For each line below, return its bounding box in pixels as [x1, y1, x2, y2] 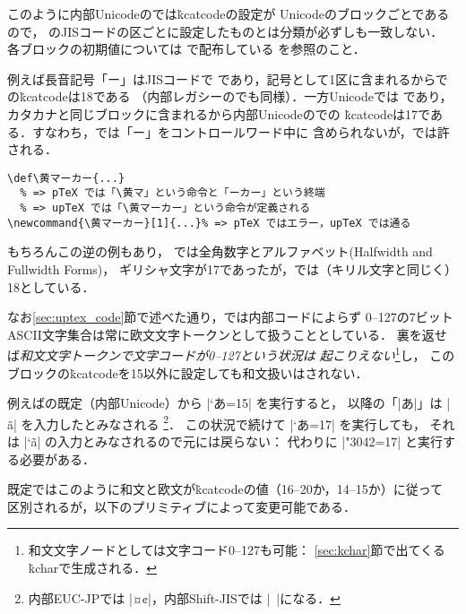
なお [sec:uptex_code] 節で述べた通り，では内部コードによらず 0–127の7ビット [7, 307, 453, 326]
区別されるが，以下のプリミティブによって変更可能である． [7, 497, 357, 515]
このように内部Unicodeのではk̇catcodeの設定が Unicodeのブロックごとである [7, 4, 450, 22]
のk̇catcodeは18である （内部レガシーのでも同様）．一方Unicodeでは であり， [7, 87, 453, 106]
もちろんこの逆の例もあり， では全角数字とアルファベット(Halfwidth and [7, 242, 433, 261]
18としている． [7, 277, 95, 296]
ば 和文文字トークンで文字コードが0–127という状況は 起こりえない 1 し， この [7, 343, 455, 364]
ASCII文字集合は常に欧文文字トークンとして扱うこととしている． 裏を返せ [7, 324, 447, 343]
